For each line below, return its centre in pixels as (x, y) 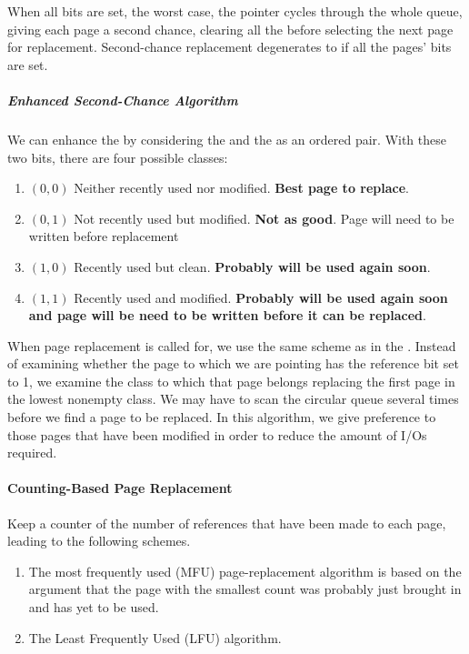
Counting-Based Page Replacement (120, 488)
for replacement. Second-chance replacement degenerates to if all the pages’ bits (230, 47)
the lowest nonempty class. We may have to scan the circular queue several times (233, 399)
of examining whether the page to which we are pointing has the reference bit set (233, 363)
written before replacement (104, 236)
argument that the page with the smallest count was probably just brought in (245, 589)
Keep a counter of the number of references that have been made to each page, (227, 523)
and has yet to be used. (94, 607)
